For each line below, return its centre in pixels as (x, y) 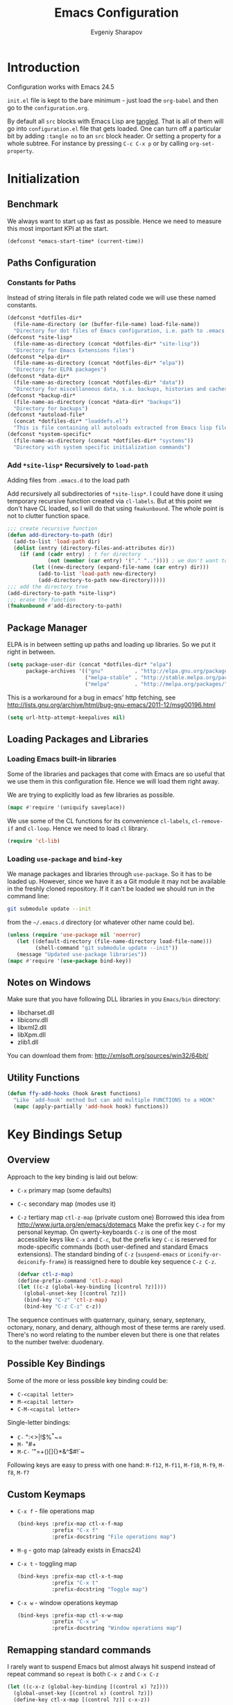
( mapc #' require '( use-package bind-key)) (69, 961)
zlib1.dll (28, 1042)
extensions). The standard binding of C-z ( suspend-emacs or (101, 1254)
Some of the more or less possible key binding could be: (88, 1380)
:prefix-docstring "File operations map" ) (114, 1537)
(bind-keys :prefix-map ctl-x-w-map (70, 1615)
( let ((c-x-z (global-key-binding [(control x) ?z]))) (88, 1687)
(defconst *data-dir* (38, 376)
